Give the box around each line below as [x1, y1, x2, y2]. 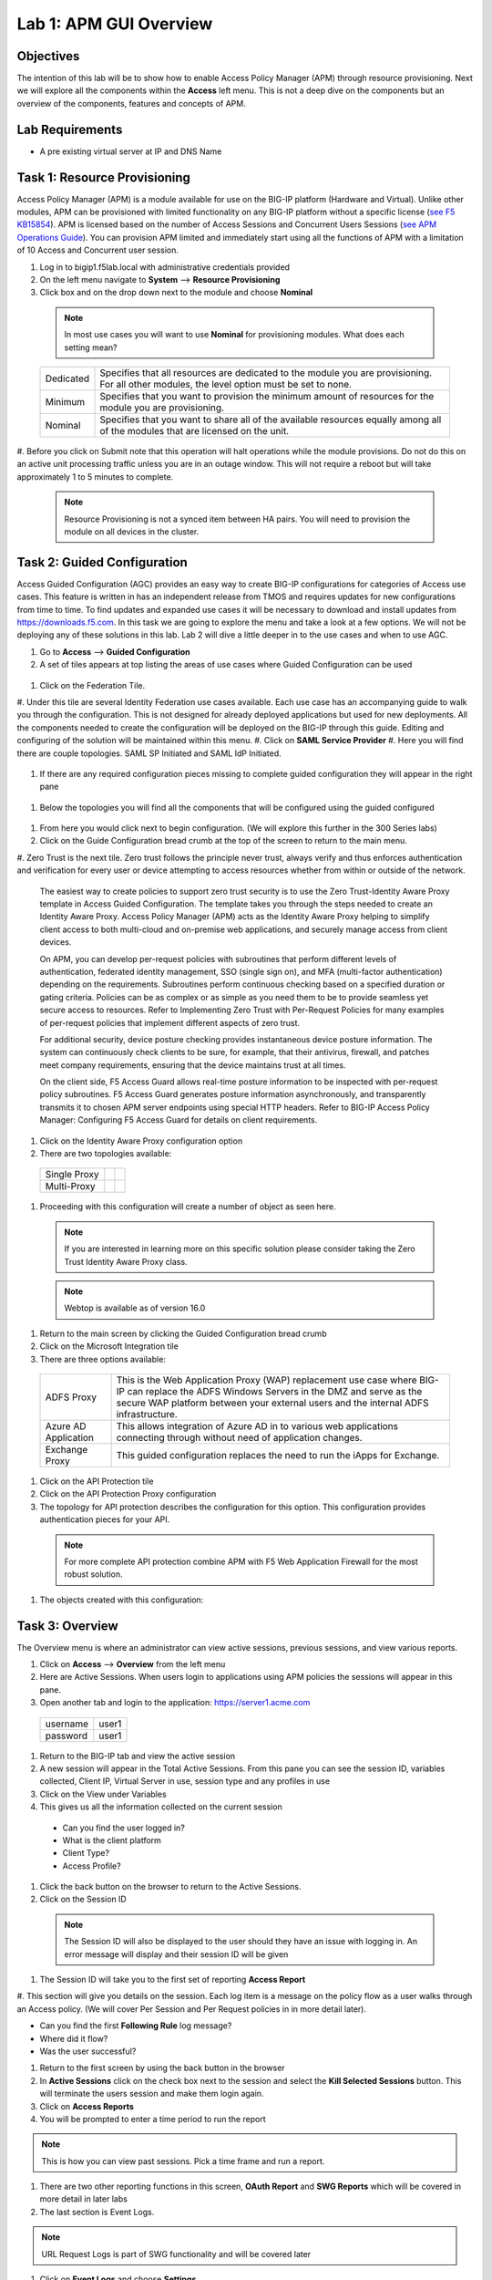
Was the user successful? [39, 2046, 137, 2057]
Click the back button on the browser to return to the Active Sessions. [39, 1881, 302, 1892]
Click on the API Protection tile [39, 1476, 154, 1487]
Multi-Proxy [45, 1180, 96, 1193]
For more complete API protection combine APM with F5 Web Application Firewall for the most [64, 1556, 418, 1567]
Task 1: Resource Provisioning [16, 170, 191, 185]
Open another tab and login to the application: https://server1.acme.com [39, 1697, 311, 1708]
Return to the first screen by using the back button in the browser [39, 2062, 286, 2074]
